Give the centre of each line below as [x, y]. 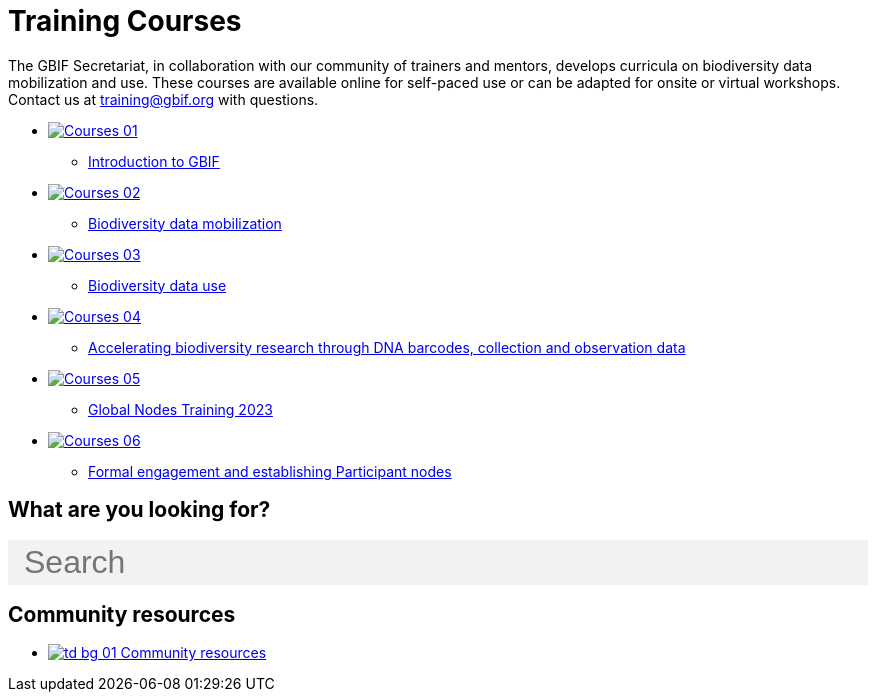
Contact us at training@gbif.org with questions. [163, 99]
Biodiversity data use [157, 285]
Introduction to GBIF [154, 161]
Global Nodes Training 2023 [180, 409]
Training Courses [125, 21]
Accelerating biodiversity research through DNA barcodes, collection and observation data [387, 347]
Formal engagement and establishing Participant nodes [270, 471]
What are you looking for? [139, 510]
